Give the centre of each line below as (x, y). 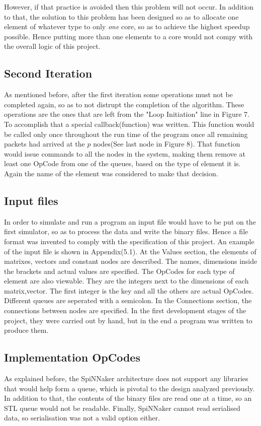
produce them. (26, 330)
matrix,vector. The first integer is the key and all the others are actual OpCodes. (129, 290)
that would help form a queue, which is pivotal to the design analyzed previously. (129, 388)
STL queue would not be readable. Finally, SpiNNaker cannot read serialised (122, 408)
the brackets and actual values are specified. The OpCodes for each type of (119, 271)
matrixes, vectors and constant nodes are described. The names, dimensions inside (131, 261)
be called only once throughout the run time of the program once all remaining (126, 134)
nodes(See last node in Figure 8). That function (167, 144)
